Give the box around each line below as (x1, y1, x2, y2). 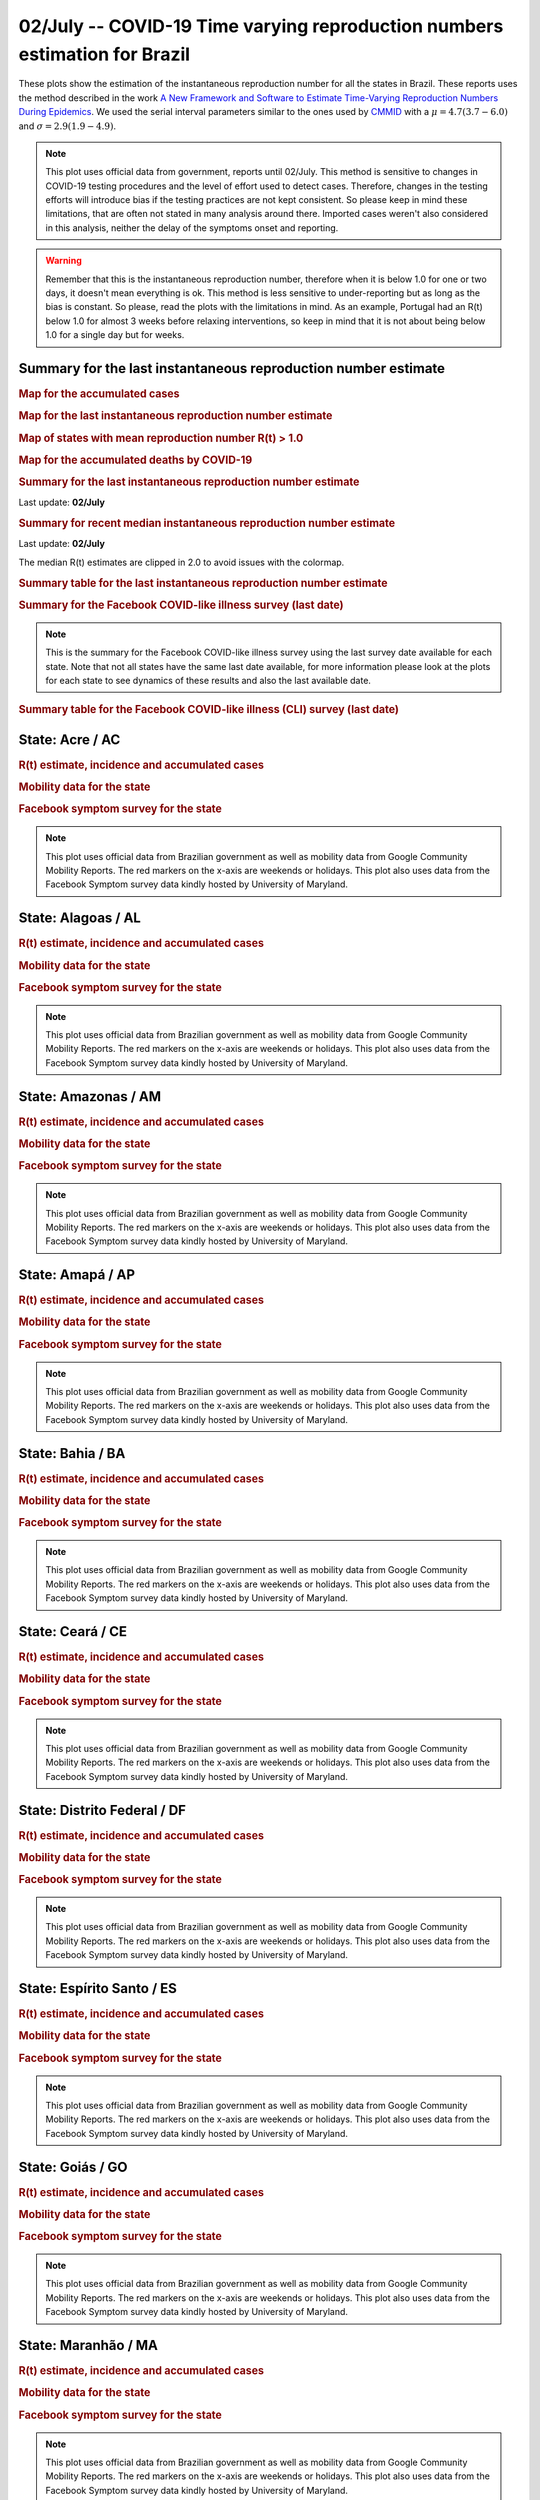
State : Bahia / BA (18, 1445, 126, 1462)
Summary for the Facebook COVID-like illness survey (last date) (18, 598, 344, 612)
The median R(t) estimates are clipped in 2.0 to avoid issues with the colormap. (18, 556, 345, 568)
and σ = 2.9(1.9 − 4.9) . (18, 120, 117, 132)
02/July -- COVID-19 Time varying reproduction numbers (18, 15, 504, 37)
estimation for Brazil (18, 43, 190, 65)
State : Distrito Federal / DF (18, 1801, 187, 1819)
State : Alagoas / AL (18, 910, 142, 927)
